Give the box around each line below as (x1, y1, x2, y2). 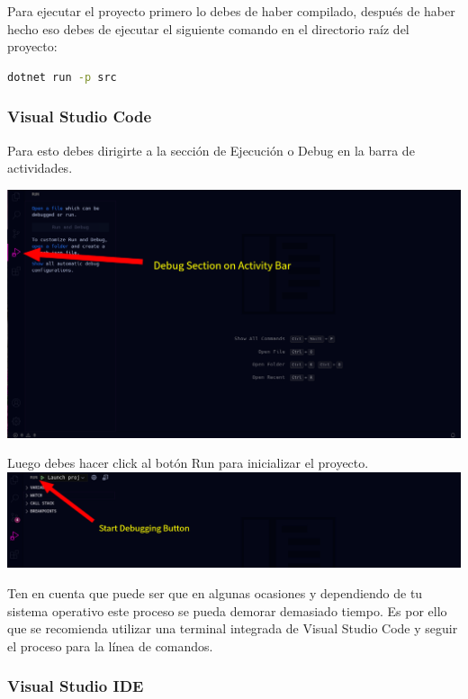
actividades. (7, 158, 73, 177)
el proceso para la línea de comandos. (7, 636, 213, 655)
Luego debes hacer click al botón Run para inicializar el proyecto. (7, 453, 369, 472)
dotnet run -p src (7, 70, 117, 84)
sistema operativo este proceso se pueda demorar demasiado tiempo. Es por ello (7, 601, 447, 620)
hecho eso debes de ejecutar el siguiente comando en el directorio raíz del (7, 19, 409, 38)
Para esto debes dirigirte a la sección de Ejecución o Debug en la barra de (7, 140, 415, 159)
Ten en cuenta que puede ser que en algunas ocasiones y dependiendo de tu (7, 583, 423, 602)
